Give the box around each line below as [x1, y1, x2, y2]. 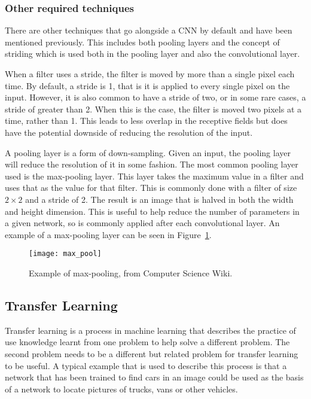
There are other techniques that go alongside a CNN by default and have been [5, 24, 292, 36]
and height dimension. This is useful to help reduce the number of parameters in [5, 205, 300, 217]
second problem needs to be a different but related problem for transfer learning [5, 347, 298, 360]
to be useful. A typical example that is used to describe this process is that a [5, 359, 287, 371]
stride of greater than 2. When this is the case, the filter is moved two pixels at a [5, 102, 302, 115]
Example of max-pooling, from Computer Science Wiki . [29, 266, 233, 279]
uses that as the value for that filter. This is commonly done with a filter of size [5, 181, 297, 194]
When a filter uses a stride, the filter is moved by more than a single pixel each [5, 68, 295, 80]
